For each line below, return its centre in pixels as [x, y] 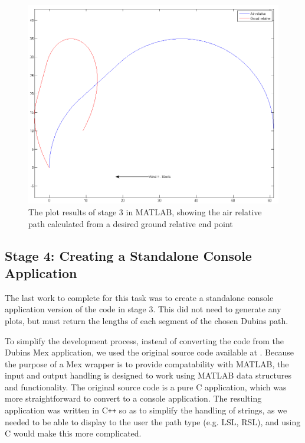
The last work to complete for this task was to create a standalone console [139, 297]
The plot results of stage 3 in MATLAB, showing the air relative [145, 211]
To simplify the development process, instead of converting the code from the [144, 340]
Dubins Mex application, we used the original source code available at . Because [149, 352]
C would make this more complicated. [73, 433]
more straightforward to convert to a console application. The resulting [133, 398]
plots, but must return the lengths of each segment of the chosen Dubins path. [147, 320]
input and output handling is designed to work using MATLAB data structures [148, 375]
